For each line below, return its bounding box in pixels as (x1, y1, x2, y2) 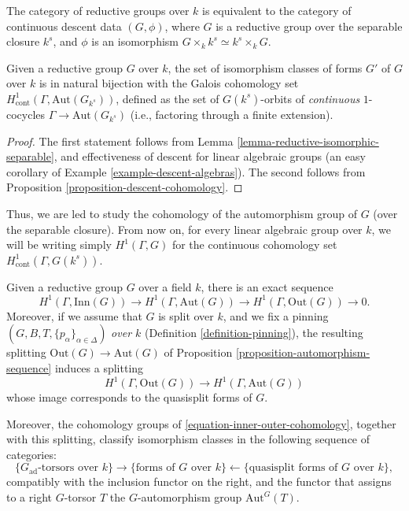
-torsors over (38, 462, 99, 474)
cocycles (6, 106, 46, 122)
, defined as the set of (116, 90, 219, 106)
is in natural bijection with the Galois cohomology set (39, 75, 299, 91)
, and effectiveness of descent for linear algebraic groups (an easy (53, 148, 366, 165)
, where (164, 17, 200, 34)
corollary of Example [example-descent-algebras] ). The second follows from (6, 163, 366, 180)
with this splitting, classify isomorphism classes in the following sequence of (6, 431, 370, 447)
